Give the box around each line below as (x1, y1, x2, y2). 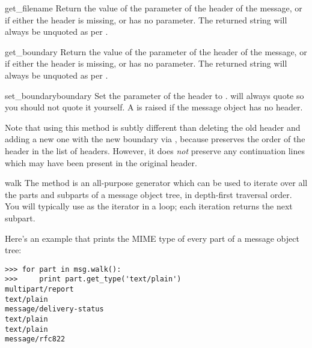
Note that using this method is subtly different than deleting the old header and (5, 121, 301, 133)
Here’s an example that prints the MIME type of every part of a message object (5, 232, 299, 244)
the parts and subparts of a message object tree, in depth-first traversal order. (5, 188, 292, 200)
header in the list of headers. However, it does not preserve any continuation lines (5, 144, 305, 157)
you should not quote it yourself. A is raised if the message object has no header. (5, 101, 303, 113)
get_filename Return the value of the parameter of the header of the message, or (5, 2, 302, 14)
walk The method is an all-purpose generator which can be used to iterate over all (5, 176, 308, 189)
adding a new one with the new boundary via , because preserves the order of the (5, 133, 305, 145)
